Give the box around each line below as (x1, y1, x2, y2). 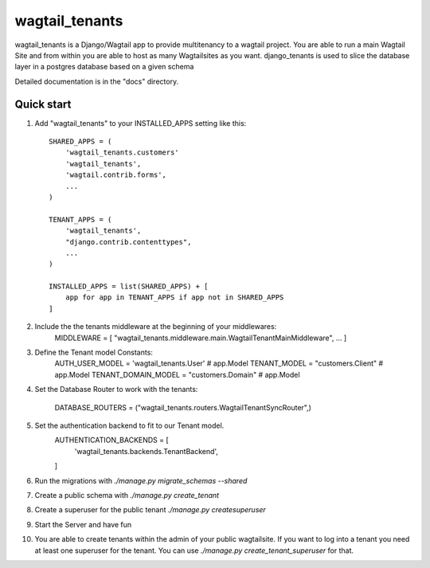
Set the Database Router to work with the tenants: (34, 385, 198, 394)
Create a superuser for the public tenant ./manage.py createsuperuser (34, 505, 266, 515)
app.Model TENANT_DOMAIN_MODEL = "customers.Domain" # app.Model (54, 370, 300, 379)
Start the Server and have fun (34, 519, 132, 529)
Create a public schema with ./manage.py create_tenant (34, 490, 219, 499)
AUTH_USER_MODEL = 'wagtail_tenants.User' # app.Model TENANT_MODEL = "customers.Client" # (54, 358, 384, 368)
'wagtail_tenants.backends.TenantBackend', (74, 446, 219, 456)
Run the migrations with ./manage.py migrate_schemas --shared (34, 476, 248, 485)
